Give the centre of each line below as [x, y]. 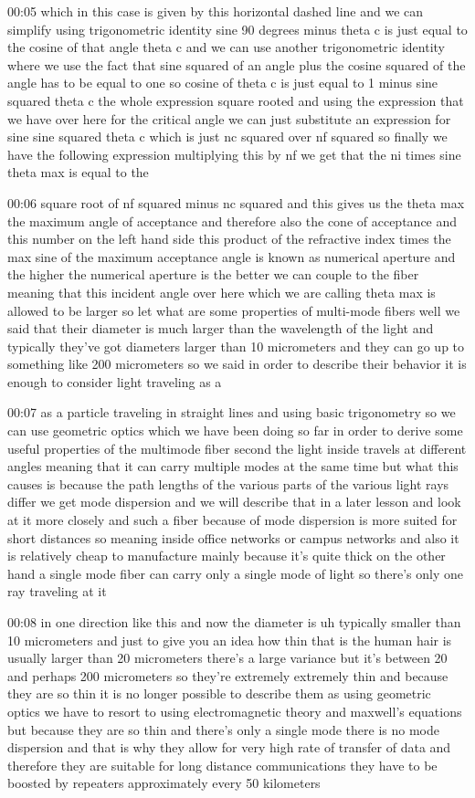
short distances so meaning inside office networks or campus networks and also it [233, 537]
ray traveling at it [57, 591]
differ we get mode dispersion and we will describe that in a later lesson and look [234, 502]
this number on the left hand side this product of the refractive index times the [229, 239]
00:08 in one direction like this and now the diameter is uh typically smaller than [234, 622]
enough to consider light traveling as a [115, 381]
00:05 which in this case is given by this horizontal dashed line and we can [216, 11]
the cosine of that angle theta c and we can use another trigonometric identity [226, 47]
